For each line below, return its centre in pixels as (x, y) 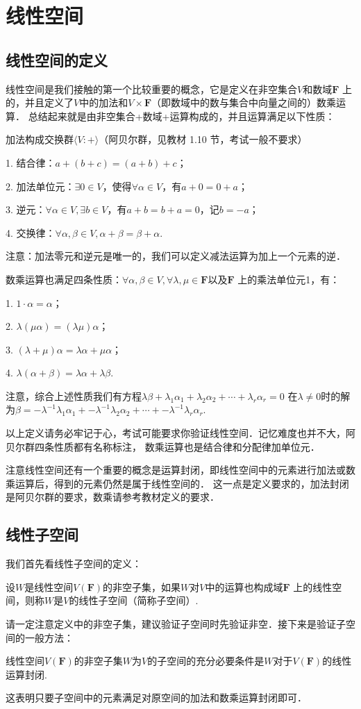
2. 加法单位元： (40, 186)
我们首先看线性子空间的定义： (74, 564)
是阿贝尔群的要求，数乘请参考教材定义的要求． (112, 497)
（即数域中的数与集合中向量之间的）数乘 (244, 102)
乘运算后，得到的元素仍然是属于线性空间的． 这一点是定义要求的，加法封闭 (177, 483)
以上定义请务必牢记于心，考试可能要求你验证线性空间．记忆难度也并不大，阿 (180, 433)
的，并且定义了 (40, 102)
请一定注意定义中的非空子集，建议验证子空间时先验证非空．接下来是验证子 (176, 624)
